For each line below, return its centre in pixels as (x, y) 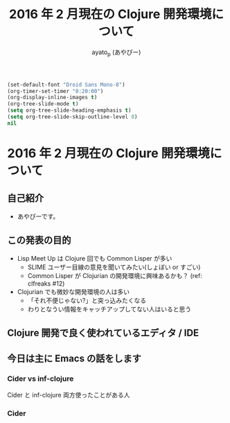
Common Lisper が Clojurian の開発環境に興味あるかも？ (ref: (115, 275)
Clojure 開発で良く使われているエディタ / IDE (103, 333)
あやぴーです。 (38, 216)
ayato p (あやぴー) (116, 53)
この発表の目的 (39, 240)
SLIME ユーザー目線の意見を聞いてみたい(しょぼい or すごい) (114, 267)
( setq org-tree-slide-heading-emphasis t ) (69, 111)
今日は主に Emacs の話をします (74, 359)
